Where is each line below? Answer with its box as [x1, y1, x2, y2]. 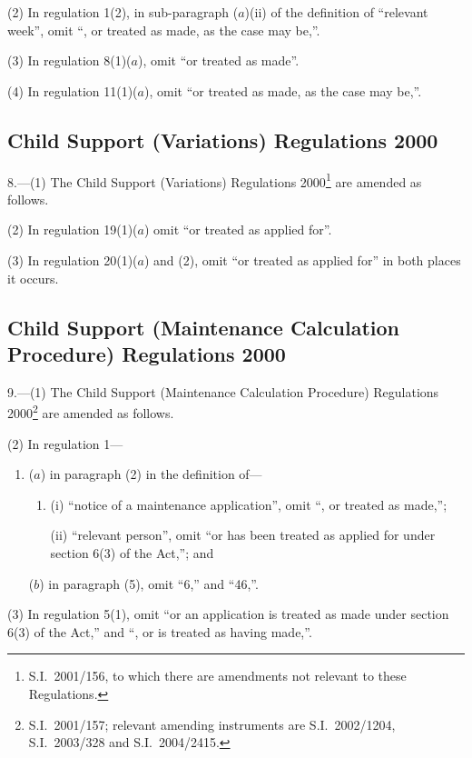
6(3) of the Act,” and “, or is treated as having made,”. [7, 622, 312, 641]
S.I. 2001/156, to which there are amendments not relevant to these [28, 666, 407, 685]
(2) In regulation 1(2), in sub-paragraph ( [7, 3, 239, 21]
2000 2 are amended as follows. [7, 401, 174, 423]
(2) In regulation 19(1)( [7, 220, 138, 239]
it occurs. [7, 268, 59, 287]
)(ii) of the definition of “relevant [244, 3, 428, 21]
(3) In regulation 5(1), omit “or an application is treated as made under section [7, 604, 449, 623]
